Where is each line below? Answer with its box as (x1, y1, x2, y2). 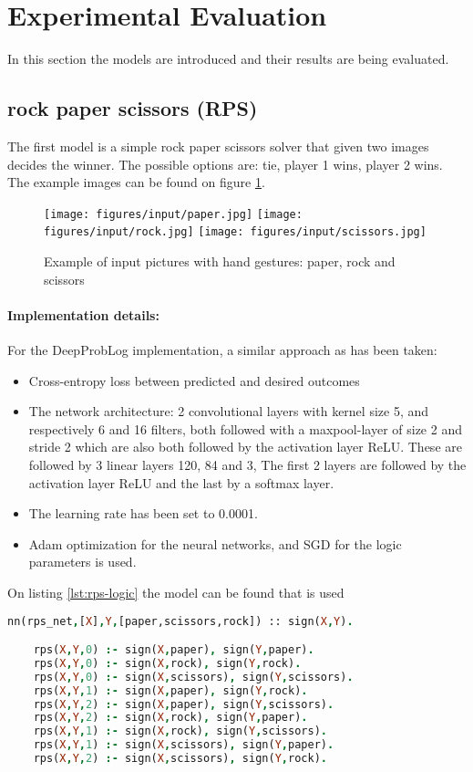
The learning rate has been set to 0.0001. (28, 504, 258, 523)
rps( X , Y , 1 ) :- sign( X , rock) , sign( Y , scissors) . (33, 725, 327, 738)
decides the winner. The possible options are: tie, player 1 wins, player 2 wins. (7, 154, 443, 173)
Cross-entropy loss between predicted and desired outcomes (28, 370, 360, 390)
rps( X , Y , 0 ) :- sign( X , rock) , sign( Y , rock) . (33, 656, 302, 670)
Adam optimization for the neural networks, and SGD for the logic (28, 534, 402, 553)
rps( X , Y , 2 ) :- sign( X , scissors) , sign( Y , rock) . (33, 752, 327, 766)
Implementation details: (7, 305, 159, 324)
